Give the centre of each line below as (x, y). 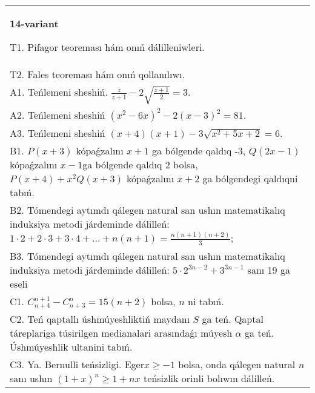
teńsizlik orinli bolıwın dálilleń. (209, 378)
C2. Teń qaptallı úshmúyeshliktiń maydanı (100, 319)
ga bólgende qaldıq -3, (199, 151)
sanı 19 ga (269, 269)
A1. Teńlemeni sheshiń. (59, 92)
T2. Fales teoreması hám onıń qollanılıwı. (97, 74)
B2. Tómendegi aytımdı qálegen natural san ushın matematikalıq (148, 210)
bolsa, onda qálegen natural (237, 365)
